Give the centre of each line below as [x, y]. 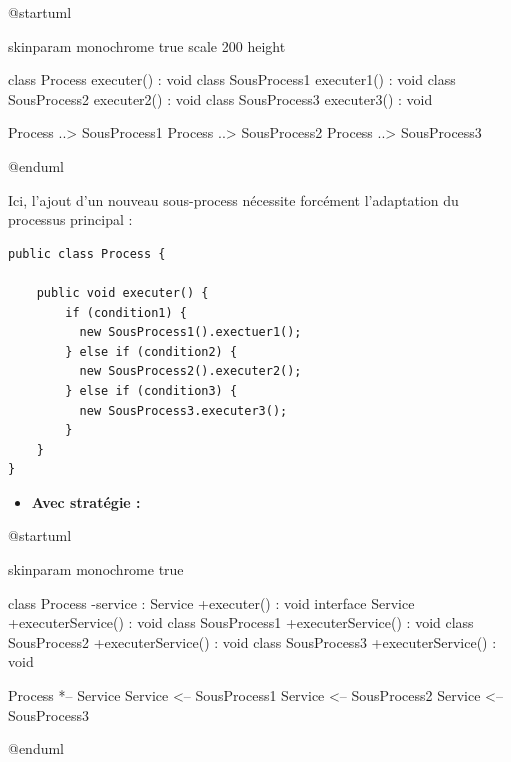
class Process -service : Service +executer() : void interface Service [211, 602]
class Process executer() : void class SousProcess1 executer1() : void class [232, 79]
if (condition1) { [126, 312]
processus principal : [70, 219]
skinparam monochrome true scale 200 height [147, 45]
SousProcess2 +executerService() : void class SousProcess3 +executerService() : [252, 641]
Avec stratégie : [86, 501]
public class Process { [87, 253]
